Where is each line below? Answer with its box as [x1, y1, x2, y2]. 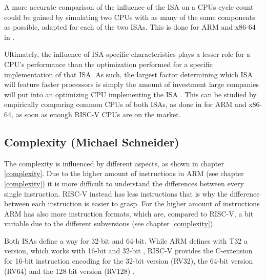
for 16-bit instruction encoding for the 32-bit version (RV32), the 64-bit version [4, 255, 253, 266]
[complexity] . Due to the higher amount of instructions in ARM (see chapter [4, 168, 244, 179]
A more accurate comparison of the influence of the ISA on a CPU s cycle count [4, 2, 254, 12]
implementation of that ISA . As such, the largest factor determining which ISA [4, 69, 253, 79]
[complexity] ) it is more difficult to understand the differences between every [4, 178, 244, 188]
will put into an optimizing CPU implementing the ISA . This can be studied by [4, 89, 257, 99]
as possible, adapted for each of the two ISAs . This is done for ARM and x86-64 [4, 21, 256, 32]
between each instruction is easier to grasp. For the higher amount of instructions [4, 198, 260, 209]
